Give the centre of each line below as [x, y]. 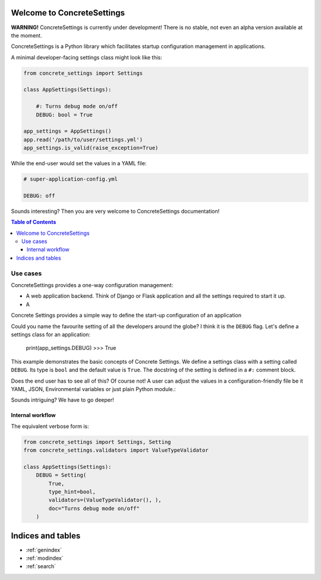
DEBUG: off [39, 196]
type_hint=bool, [72, 492]
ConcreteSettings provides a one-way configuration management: [92, 285]
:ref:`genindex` [44, 550]
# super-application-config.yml [71, 179]
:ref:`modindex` [45, 558]
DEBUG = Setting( [61, 475]
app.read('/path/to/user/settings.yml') [83, 139]
